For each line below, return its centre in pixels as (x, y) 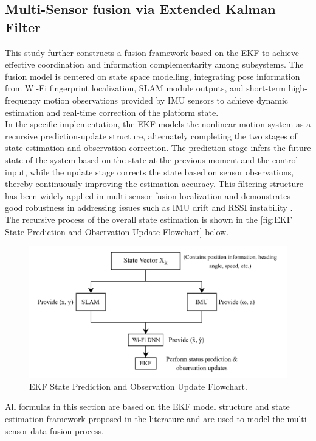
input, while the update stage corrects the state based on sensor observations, (149, 171)
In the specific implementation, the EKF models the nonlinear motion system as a (158, 124)
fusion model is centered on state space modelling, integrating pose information (153, 76)
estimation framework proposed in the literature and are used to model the (145, 418)
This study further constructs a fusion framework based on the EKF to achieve (152, 52)
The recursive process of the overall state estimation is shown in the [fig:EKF (149, 219)
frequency (23, 100)
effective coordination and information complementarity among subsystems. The (154, 64)
